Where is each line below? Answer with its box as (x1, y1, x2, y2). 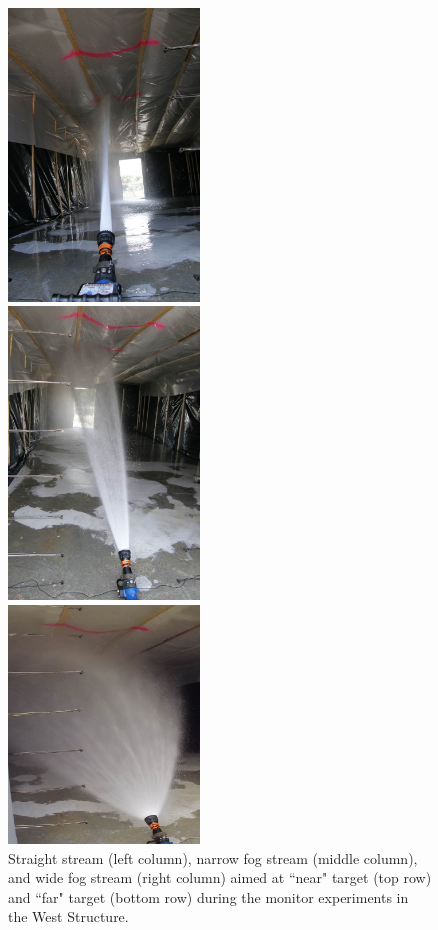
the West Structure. (8, 906, 129, 927)
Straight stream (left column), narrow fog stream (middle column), (8, 847, 418, 868)
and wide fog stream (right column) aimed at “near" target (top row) (8, 867, 432, 888)
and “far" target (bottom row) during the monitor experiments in (8, 886, 409, 907)
